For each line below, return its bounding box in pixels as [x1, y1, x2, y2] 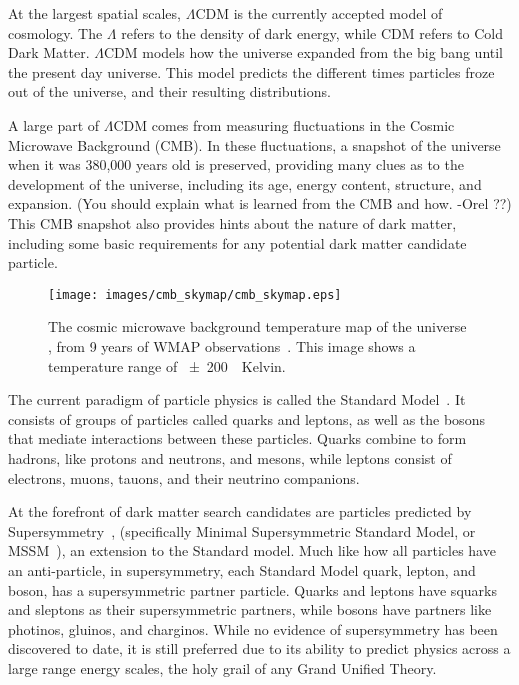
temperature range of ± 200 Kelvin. [48, 355, 286, 376]
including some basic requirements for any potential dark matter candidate [8, 232, 467, 253]
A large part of [8, 114, 100, 135]
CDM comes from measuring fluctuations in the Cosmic [113, 114, 455, 135]
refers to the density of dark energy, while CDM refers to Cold [121, 22, 503, 43]
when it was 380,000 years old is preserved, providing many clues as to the [8, 154, 464, 175]
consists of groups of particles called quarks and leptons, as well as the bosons [8, 408, 485, 429]
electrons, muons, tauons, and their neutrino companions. [8, 467, 360, 488]
